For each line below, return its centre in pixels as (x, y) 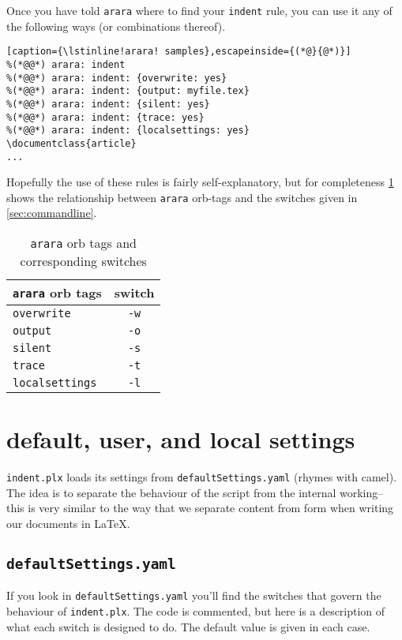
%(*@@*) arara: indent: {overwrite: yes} (117, 78)
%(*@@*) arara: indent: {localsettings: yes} (128, 131)
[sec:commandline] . (52, 213)
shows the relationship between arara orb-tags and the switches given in (182, 197)
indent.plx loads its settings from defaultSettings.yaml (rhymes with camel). (202, 477)
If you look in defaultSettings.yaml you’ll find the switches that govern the (194, 595)
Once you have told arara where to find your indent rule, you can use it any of (199, 10)
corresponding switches (83, 261)
